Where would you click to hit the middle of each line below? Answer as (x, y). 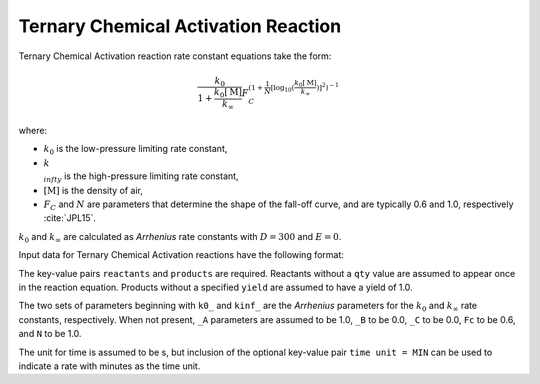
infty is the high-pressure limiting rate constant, (141, 177)
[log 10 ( (282, 88)
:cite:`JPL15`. (70, 218)
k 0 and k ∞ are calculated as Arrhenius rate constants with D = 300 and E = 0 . (180, 237)
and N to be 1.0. (50, 334)
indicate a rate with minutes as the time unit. (109, 366)
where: (33, 130)
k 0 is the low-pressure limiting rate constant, (135, 150)
